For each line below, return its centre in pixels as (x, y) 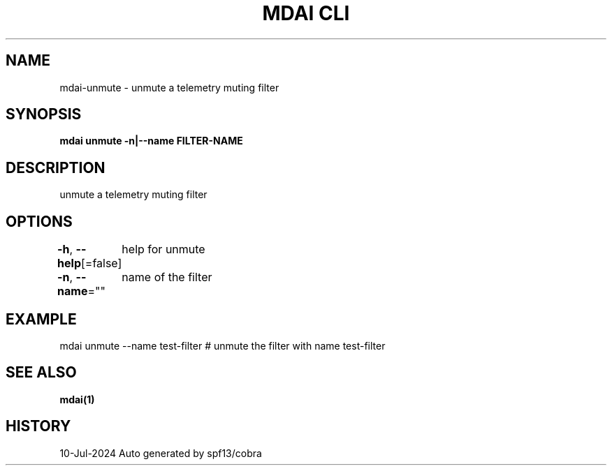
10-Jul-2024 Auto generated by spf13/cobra (161, 453)
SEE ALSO (41, 373)
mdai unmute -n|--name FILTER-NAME (151, 141)
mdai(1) (77, 399)
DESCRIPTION (56, 167)
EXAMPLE (41, 319)
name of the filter (167, 277)
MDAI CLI (306, 13)
